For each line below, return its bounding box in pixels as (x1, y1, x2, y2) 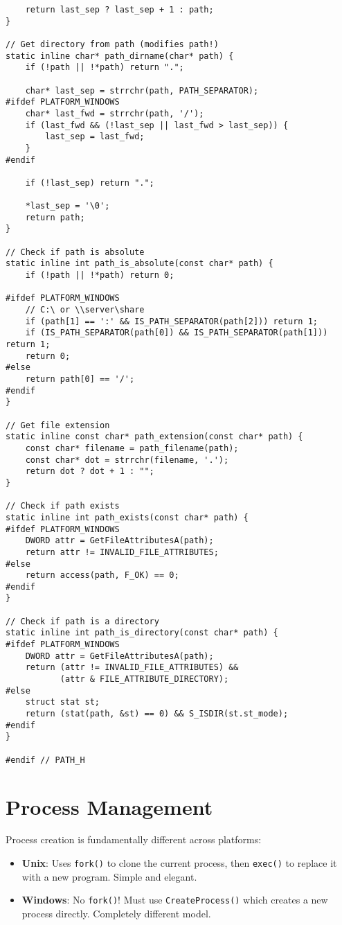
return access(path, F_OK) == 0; (25, 570, 179, 581)
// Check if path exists (6, 501, 120, 511)
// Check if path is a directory (6, 616, 159, 626)
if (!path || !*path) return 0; (25, 270, 174, 281)
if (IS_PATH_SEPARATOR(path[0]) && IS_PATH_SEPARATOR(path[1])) (25, 328, 328, 338)
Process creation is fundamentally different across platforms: (6, 832, 262, 847)
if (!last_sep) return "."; (25, 177, 154, 188)
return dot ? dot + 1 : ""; (25, 466, 154, 477)
